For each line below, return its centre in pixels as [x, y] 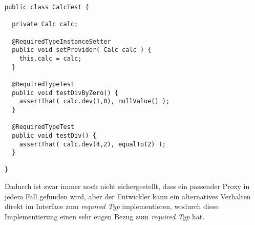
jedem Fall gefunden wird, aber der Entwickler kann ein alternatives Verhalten [128, 196]
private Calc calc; [45, 24]
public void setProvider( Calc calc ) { [82, 50]
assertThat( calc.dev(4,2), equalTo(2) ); [92, 144]
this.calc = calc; [50, 58]
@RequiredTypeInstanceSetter [61, 41]
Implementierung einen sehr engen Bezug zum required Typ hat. [105, 216]
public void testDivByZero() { [65, 93]
